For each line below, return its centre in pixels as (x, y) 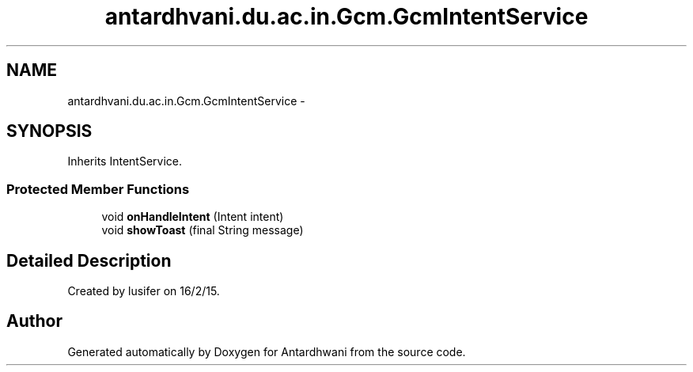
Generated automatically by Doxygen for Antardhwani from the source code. (267, 351)
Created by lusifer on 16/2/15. (144, 291)
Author (34, 321)
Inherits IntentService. (125, 161)
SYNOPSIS (49, 131)
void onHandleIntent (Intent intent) (193, 217)
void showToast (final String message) (203, 230)
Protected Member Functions (98, 189)
